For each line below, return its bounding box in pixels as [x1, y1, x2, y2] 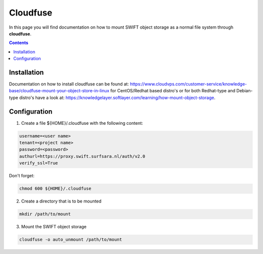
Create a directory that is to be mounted [21, 198, 102, 204]
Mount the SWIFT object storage [21, 224, 87, 230]
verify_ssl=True [19, 160, 58, 166]
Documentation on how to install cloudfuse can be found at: [9, 81, 129, 87]
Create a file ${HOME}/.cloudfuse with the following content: [21, 120, 143, 126]
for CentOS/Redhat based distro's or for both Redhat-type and [110, 88, 236, 94]
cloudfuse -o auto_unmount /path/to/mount [19, 237, 122, 242]
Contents [9, 40, 29, 46]
